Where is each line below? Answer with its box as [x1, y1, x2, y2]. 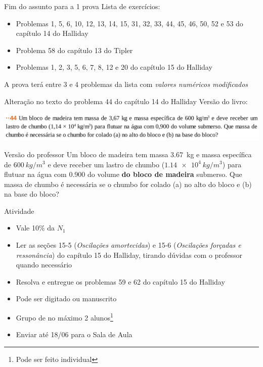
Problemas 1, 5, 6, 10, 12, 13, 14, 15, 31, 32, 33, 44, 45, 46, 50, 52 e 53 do [16, 18, 243, 28]
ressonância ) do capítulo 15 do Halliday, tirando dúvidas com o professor [16, 249, 242, 260]
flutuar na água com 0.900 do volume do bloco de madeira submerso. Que [4, 169, 242, 179]
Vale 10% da [16, 222, 55, 233]
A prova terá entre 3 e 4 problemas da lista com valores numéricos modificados [4, 78, 248, 89]
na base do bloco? [4, 189, 59, 199]
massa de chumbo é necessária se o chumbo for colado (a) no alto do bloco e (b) [4, 178, 252, 189]
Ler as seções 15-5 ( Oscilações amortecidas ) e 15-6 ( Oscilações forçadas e [16, 240, 241, 250]
